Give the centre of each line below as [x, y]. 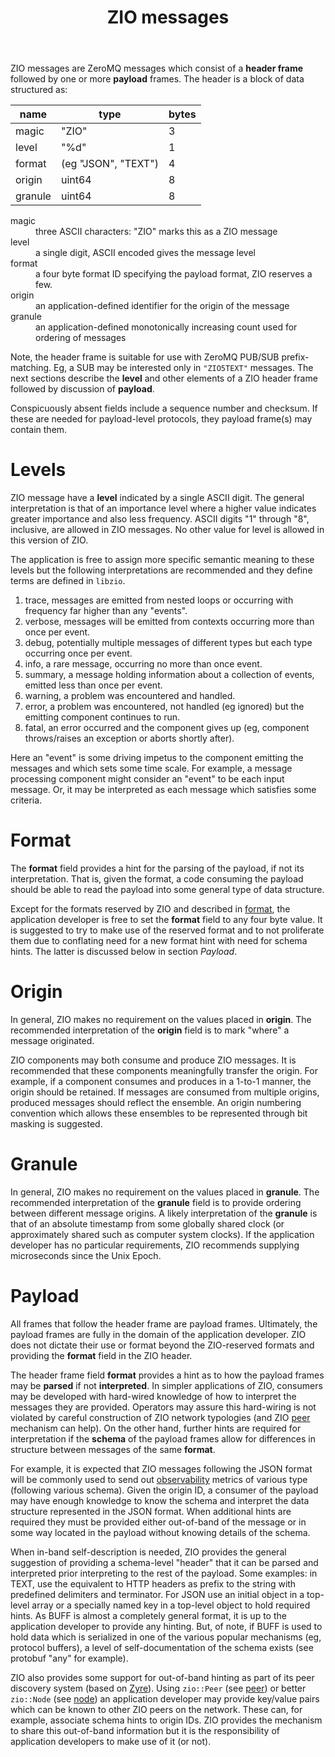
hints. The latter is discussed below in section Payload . [124, 952]
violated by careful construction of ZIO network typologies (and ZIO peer [160, 1417]
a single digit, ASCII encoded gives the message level [146, 253]
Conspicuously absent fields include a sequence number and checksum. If [164, 408]
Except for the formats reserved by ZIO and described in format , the [150, 909]
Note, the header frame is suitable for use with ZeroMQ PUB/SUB [145, 357]
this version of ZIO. [49, 540]
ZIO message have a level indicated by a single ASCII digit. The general [157, 498]
